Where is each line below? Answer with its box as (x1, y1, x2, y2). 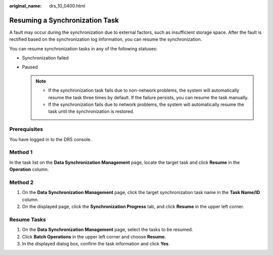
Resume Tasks (9, 216, 47, 223)
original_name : (9, 3, 42, 9)
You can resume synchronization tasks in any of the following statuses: (9, 45, 158, 51)
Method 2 (9, 179, 34, 186)
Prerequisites (9, 126, 43, 133)
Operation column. (9, 166, 49, 172)
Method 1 (9, 149, 33, 156)
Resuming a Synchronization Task (9, 16, 119, 25)
